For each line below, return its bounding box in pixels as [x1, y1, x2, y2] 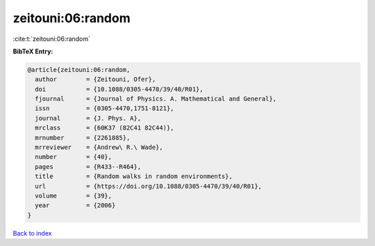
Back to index [12, 229, 52, 237]
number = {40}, [35, 153, 112, 161]
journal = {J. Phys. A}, [35, 114, 142, 122]
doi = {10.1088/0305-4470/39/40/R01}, [35, 85, 204, 93]
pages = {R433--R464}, [35, 163, 142, 170]
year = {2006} [35, 202, 116, 209]
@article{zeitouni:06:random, [27, 66, 131, 73]
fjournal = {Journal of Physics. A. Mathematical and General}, [35, 95, 277, 103]
